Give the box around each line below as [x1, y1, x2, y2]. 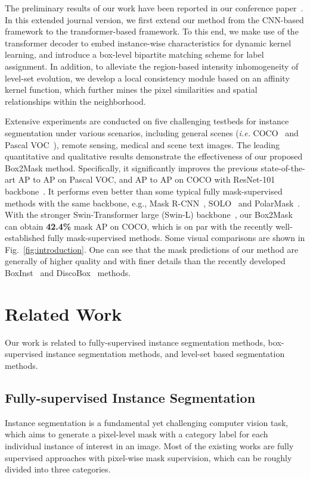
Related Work [5, 301, 122, 325]
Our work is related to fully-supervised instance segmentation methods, [5, 336, 265, 348]
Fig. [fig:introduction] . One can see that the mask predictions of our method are [5, 243, 299, 255]
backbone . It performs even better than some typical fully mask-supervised [5, 184, 283, 197]
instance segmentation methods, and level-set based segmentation [45, 347, 285, 360]
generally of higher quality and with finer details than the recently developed [5, 255, 286, 267]
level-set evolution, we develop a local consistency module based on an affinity [5, 71, 290, 84]
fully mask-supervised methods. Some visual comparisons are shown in [47, 231, 305, 244]
